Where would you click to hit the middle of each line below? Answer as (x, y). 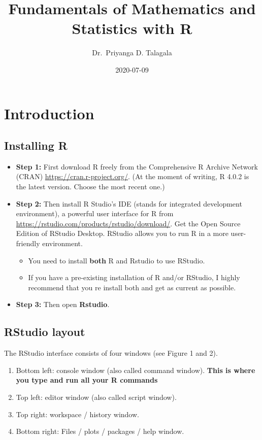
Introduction (49, 113)
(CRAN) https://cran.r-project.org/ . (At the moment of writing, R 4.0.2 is (133, 176)
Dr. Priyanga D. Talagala (132, 53)
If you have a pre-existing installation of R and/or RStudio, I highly (134, 277)
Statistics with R (132, 28)
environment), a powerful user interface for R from (95, 213)
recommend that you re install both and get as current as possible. (132, 287)
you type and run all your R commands (87, 380)
